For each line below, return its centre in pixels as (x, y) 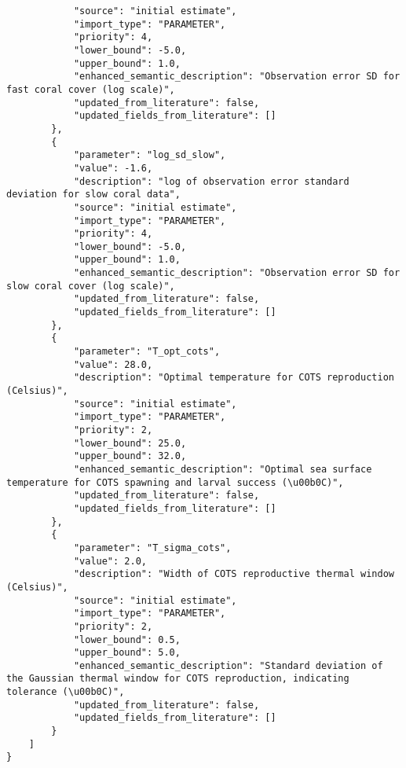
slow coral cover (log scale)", (91, 286)
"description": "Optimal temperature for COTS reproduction (234, 378)
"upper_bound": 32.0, (130, 456)
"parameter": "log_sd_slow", (150, 155)
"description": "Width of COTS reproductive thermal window (234, 574)
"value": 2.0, (110, 561)
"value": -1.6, (113, 168)
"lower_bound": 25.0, (130, 443)
